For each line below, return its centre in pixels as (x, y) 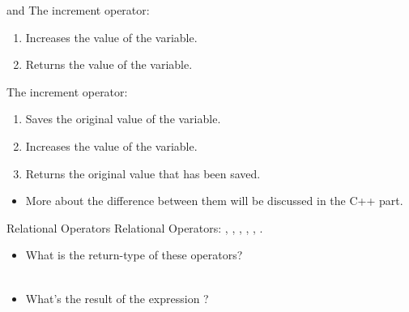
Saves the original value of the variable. (123, 119)
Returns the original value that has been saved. (143, 173)
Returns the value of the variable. (109, 64)
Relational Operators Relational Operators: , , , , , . (135, 227)
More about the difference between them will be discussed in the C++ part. (214, 201)
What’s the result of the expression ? (117, 298)
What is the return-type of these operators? (134, 255)
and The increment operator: (78, 10)
